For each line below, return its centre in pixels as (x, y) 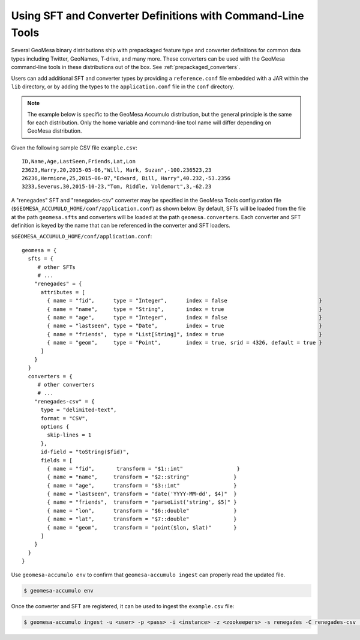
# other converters (66, 385)
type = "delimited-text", (79, 410)
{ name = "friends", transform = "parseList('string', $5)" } (142, 502)
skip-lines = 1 (69, 435)
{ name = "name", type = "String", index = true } (184, 309)
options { (55, 427)
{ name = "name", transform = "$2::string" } (142, 477)
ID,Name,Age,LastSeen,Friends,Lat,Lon (79, 162)
